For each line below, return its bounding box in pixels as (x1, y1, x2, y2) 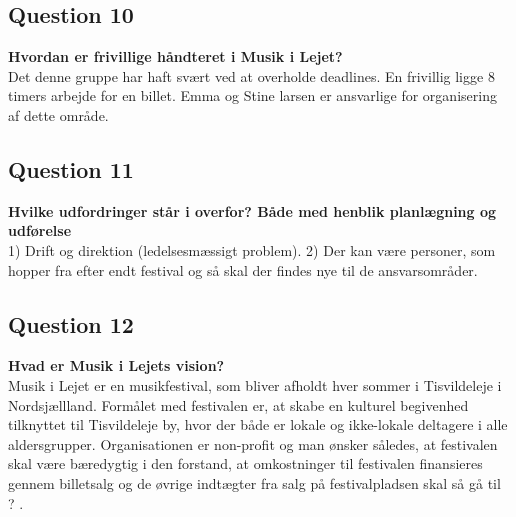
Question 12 (8, 308, 134, 339)
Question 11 (8, 153, 134, 184)
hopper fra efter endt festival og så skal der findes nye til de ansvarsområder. (8, 259, 478, 280)
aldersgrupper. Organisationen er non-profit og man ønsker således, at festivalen (8, 433, 498, 454)
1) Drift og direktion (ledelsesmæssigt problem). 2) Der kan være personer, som (8, 239, 496, 260)
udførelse (8, 220, 72, 241)
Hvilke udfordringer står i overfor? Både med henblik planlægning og (8, 200, 497, 221)
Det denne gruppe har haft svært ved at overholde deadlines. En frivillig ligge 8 (8, 65, 495, 86)
